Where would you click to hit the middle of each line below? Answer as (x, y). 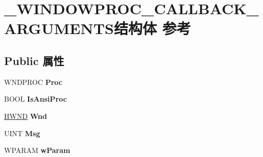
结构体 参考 (152, 28)
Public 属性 (34, 60)
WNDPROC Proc (33, 82)
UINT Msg (22, 133)
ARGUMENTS (59, 28)
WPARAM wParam (37, 150)
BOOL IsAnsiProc (35, 99)
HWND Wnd (26, 116)
